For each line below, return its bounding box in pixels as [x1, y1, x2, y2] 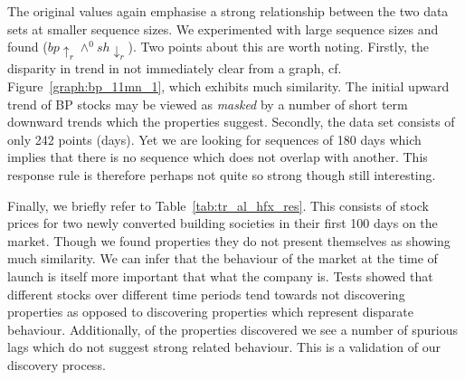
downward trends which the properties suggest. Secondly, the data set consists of [7, 112, 455, 131]
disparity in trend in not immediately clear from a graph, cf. [7, 59, 342, 78]
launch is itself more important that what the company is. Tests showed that [7, 267, 433, 286]
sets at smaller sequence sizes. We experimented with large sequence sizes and [7, 19, 439, 38]
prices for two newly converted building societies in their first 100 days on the [7, 214, 438, 233]
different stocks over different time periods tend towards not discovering [7, 284, 405, 303]
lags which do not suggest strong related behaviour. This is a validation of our [7, 337, 441, 356]
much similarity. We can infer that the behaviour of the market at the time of [7, 249, 438, 268]
